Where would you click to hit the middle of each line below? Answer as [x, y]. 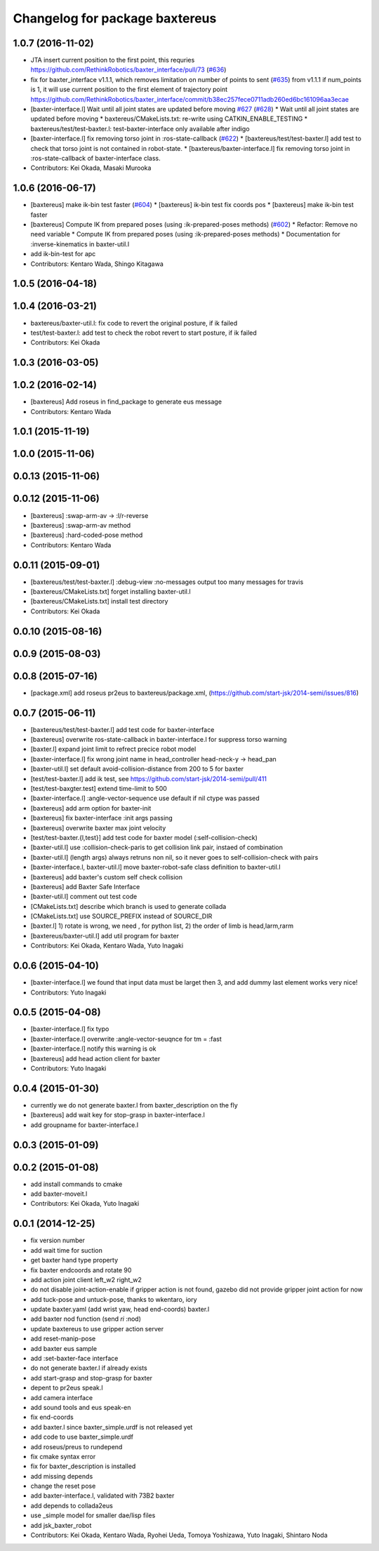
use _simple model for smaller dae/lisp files [93, 1515]
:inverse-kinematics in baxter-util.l [80, 244]
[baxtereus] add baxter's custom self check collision [106, 877]
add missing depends [62, 1476]
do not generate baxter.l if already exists [89, 1368]
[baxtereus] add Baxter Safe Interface [85, 886]
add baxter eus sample [64, 1348]
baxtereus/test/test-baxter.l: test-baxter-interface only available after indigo [140, 128]
